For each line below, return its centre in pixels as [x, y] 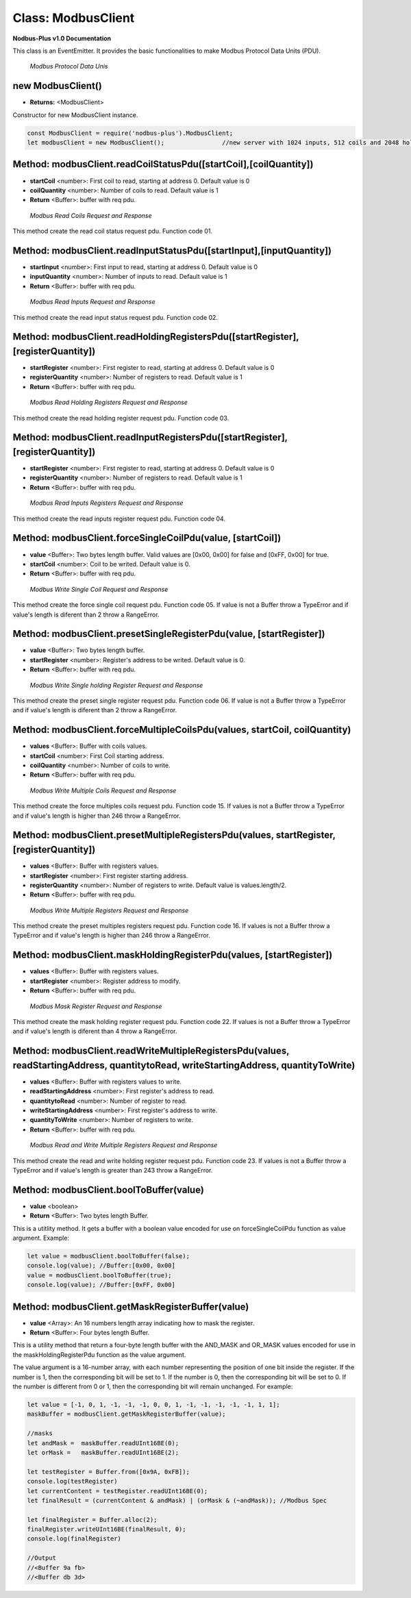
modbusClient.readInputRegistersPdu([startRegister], [170, 437]
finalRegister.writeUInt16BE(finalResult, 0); [107, 1530]
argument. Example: [41, 1238]
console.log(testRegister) [72, 1482]
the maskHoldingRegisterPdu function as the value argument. [99, 1354]
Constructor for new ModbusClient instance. [75, 115]
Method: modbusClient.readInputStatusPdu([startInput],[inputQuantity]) [172, 250]
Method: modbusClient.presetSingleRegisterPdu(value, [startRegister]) [169, 634]
